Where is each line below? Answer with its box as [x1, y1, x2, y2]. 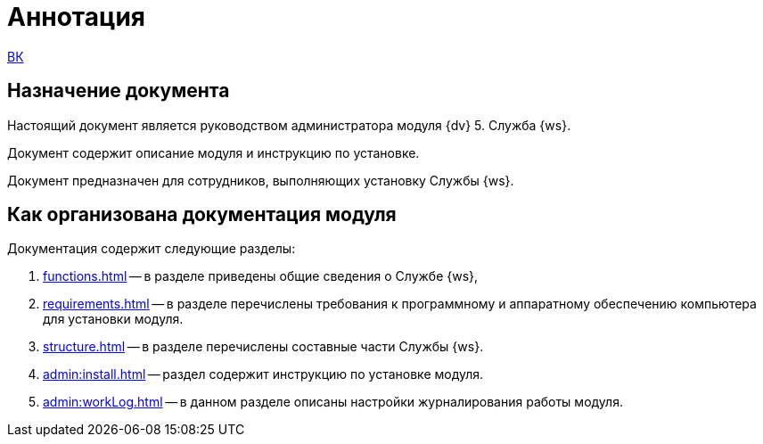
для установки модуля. [43, 311, 184, 327]
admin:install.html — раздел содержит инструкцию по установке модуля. [43, 366, 484, 382]
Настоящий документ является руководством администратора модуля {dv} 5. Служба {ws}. [7, 117, 571, 133]
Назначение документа [7, 79, 230, 103]
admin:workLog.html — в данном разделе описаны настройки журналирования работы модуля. [43, 394, 623, 410]
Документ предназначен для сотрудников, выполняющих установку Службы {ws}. [7, 172, 514, 188]
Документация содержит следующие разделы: [7, 241, 296, 257]
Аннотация [7, 2, 145, 32]
